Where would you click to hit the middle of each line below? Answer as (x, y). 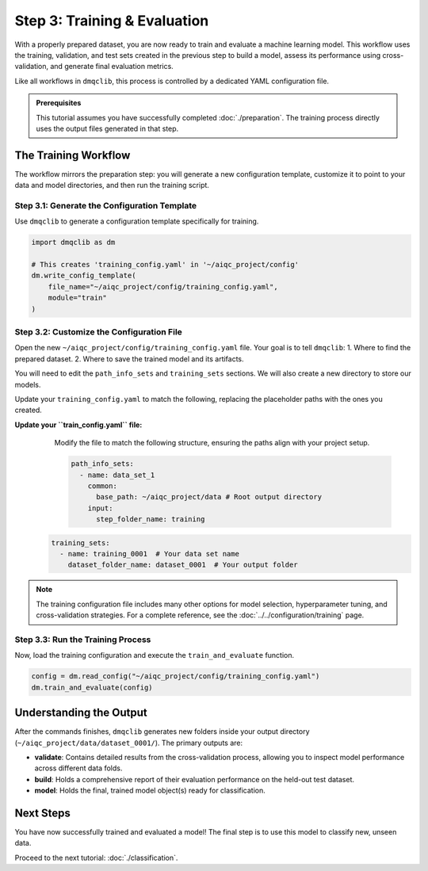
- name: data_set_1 (117, 475)
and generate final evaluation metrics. (112, 67)
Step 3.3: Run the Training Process (83, 640)
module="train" (77, 298)
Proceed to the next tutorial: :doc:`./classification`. (96, 858)
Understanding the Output (81, 713)
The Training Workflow (73, 155)
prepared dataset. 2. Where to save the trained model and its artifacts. (130, 359)
